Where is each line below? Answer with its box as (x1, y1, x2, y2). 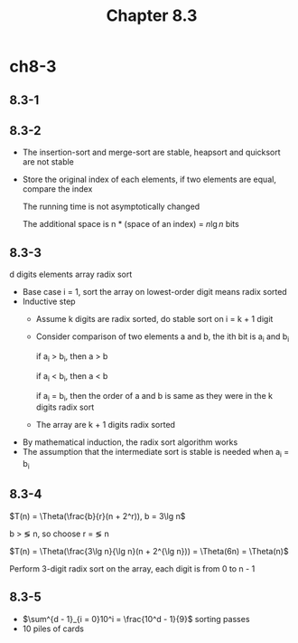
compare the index (22, 184, 93, 194)
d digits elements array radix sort (9, 269, 133, 280)
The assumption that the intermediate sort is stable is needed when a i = (22, 447, 290, 459)
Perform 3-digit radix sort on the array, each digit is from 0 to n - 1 (9, 563, 256, 574)
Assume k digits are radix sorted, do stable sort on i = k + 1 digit (35, 314, 274, 325)
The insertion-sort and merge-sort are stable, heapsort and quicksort (22, 147, 282, 158)
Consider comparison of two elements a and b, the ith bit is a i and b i (35, 331, 290, 344)
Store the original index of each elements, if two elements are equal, (22, 174, 277, 185)
